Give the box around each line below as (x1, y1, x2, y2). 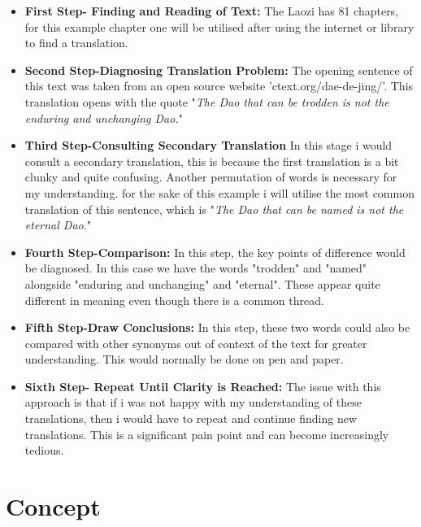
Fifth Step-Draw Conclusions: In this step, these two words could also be (24, 319, 410, 336)
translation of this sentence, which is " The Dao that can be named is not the (24, 200, 404, 217)
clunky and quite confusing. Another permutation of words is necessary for (24, 168, 397, 185)
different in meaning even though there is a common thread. (24, 291, 324, 308)
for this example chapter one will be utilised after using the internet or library (24, 18, 414, 35)
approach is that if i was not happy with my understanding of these (24, 394, 362, 411)
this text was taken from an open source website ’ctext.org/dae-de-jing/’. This (24, 77, 414, 94)
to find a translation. (24, 34, 128, 51)
